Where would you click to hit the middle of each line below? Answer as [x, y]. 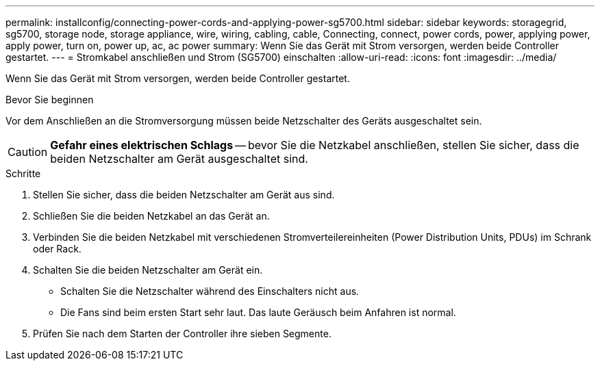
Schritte [23, 173]
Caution [28, 152]
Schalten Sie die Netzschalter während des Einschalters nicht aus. [210, 291]
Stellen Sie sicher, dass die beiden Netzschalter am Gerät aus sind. [184, 195]
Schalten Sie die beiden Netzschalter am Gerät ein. [148, 270]
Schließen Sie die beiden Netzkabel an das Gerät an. [151, 216]
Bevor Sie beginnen [50, 100]
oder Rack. [57, 249]
